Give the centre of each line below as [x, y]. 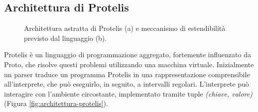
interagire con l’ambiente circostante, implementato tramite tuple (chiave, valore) [128, 93]
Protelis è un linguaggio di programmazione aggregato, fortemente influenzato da [128, 55]
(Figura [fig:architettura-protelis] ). [56, 103]
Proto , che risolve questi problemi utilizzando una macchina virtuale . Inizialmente [129, 64]
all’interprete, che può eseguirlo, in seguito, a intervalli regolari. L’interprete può [127, 84]
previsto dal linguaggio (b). [65, 38]
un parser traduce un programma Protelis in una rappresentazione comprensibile [127, 74]
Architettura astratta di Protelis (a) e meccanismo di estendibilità [125, 28]
